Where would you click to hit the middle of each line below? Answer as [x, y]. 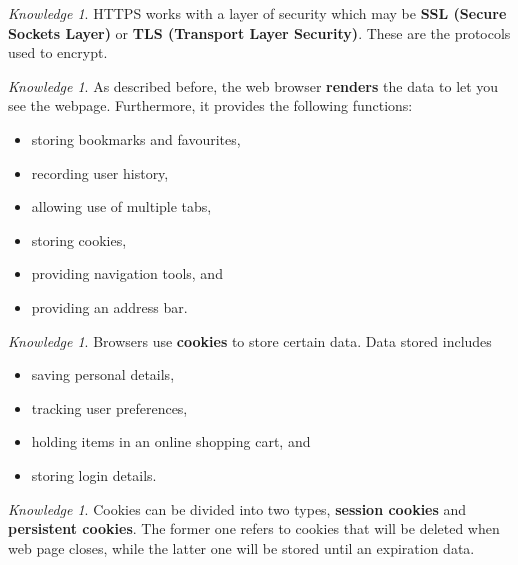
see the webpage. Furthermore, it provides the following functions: [210, 105]
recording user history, [100, 172]
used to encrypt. [58, 52]
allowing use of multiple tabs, [121, 206]
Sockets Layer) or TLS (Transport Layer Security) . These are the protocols [259, 32]
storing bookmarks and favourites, [136, 138]
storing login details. [94, 474]
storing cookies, [79, 239]
